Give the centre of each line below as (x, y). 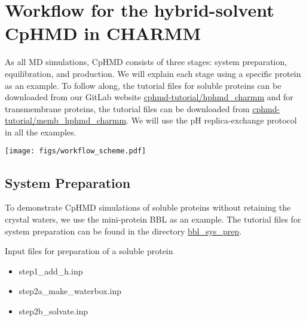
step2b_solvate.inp (53, 311)
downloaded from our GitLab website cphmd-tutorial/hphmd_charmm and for (149, 97)
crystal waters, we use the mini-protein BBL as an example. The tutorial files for (153, 219)
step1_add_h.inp (51, 271)
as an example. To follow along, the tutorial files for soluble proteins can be (143, 85)
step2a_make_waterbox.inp (70, 291)
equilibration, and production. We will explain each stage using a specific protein (153, 73)
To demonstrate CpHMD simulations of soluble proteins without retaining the (148, 207)
